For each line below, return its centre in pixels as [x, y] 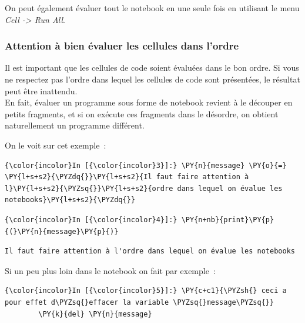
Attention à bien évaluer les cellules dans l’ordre [122, 46]
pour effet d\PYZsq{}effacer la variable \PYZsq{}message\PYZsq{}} [140, 302]
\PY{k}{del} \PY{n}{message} [95, 314]
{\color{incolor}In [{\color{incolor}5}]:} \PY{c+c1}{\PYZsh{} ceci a [146, 291]
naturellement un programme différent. [75, 125]
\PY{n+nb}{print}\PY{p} [228, 220]
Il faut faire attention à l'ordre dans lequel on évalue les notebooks [150, 251]
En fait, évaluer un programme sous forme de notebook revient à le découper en [149, 102]
